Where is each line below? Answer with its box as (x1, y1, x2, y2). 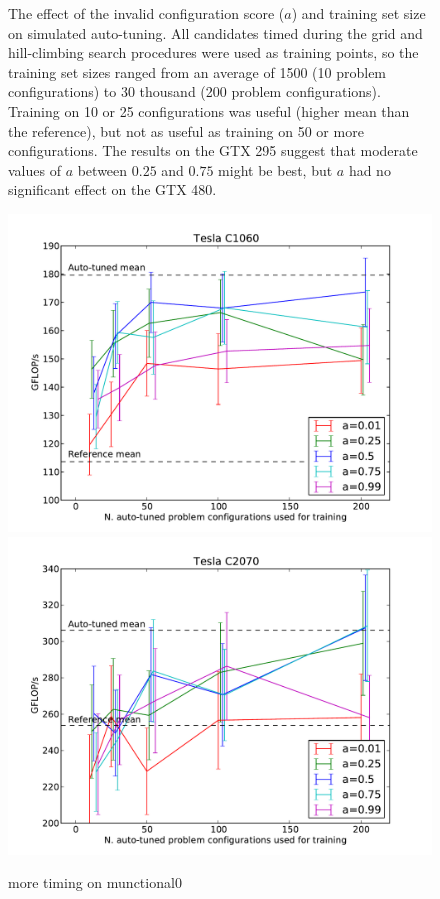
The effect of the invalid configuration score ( (8, 3, 285, 23)
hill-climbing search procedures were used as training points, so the (8, 42, 419, 63)
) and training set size (291, 3, 426, 23)
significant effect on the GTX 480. (8, 179, 217, 200)
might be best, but (218, 159, 333, 180)
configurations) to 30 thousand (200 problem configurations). (8, 81, 381, 102)
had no (348, 159, 391, 180)
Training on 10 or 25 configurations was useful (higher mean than (8, 100, 410, 121)
